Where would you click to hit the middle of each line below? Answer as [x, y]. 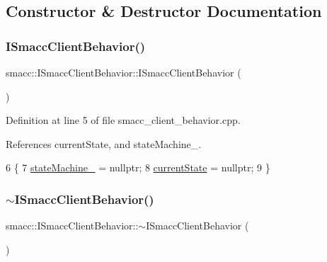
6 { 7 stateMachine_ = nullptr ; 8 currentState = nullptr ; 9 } [138, 167]
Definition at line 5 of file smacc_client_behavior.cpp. [123, 120]
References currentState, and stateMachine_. [104, 143]
